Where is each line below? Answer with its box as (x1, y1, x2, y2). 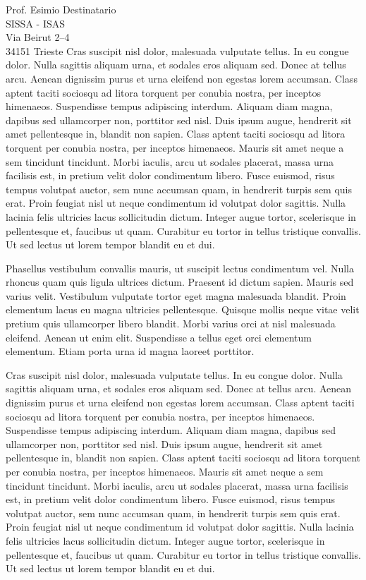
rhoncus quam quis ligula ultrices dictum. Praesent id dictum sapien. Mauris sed (6, 274, 354, 289)
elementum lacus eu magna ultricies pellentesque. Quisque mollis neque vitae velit (6, 302, 360, 317)
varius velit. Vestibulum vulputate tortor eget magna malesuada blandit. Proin (6, 288, 346, 303)
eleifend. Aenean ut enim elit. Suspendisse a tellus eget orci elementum (6, 330, 312, 344)
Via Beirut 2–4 (6, 30, 70, 44)
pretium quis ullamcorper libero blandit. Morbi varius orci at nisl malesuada (6, 316, 336, 331)
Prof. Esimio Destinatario (6, 2, 116, 16)
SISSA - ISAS (6, 16, 66, 30)
